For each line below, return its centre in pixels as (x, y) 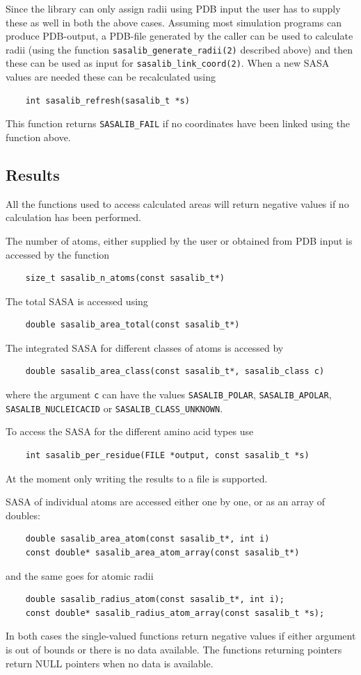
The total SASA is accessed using (77, 301)
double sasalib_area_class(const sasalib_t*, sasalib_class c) (175, 372)
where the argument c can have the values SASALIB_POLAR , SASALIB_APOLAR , (169, 395)
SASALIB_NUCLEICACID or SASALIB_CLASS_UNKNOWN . (114, 408)
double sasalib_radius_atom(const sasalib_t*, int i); (155, 600)
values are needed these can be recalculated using (111, 77)
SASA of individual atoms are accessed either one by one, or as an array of (165, 502)
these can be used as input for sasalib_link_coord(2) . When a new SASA (168, 63)
